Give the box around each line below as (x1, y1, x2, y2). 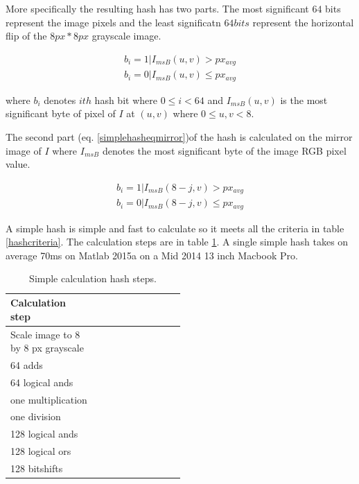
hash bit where (94, 92, 157, 107)
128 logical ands (10, 426, 78, 441)
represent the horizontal (252, 15, 354, 29)
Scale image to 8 (10, 327, 80, 341)
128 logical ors (10, 444, 71, 458)
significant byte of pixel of (6, 106, 116, 121)
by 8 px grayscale (10, 340, 84, 355)
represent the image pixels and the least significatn (6, 15, 221, 29)
